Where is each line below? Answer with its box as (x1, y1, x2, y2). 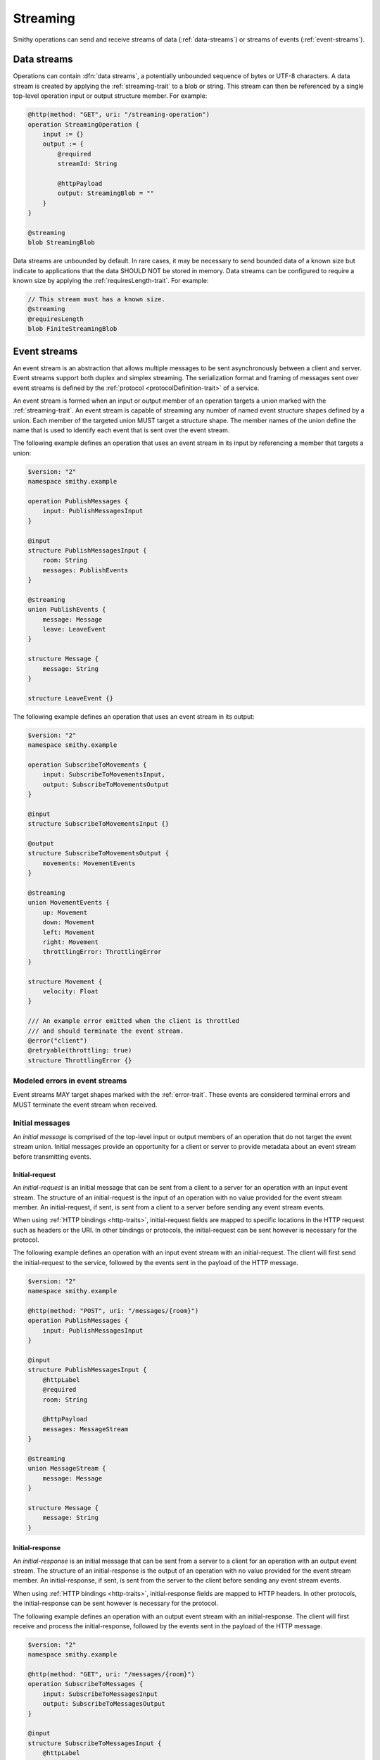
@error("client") (27, 1036, 88, 1045)
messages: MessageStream (42, 1425, 129, 1433)
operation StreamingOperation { (27, 120, 140, 128)
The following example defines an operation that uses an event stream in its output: (13, 712, 255, 721)
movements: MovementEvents (42, 859, 137, 867)
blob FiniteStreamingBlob (27, 325, 118, 333)
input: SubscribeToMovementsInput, (42, 771, 165, 779)
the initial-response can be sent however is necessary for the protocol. (13, 1599, 218, 1608)
